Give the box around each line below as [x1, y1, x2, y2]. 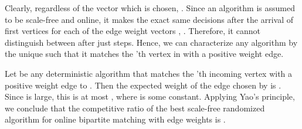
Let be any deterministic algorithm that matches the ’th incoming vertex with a [5, 67, 293, 79]
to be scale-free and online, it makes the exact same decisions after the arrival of [5, 13, 294, 25]
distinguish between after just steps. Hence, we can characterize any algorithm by [5, 36, 298, 48]
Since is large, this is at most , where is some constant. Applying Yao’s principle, [5, 90, 295, 103]
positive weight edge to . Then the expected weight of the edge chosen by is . [5, 79, 281, 91]
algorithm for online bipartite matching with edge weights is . [5, 113, 226, 125]
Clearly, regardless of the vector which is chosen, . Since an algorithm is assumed [5, 2, 295, 13]
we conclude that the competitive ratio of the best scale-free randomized [5, 101, 265, 114]
